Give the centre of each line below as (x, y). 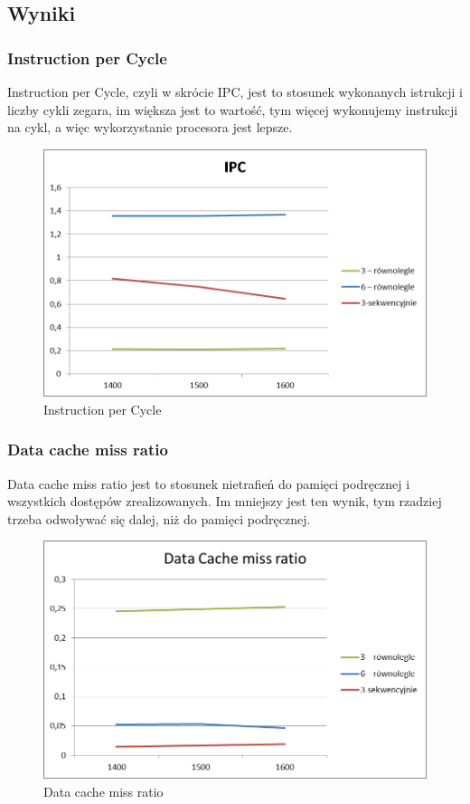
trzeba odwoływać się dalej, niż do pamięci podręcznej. (159, 518)
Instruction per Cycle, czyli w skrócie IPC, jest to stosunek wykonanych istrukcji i (235, 91)
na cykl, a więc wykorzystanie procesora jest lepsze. (150, 127)
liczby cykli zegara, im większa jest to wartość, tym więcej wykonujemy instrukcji (233, 109)
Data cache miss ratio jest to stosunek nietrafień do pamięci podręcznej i (209, 483)
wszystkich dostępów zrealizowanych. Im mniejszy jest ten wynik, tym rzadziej (225, 501)
